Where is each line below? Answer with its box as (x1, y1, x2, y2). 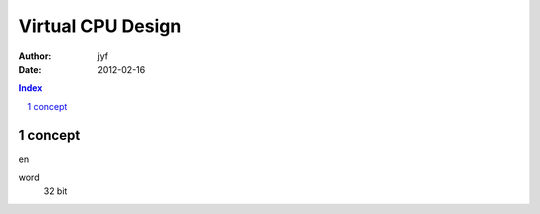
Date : (18, 63, 42, 75)
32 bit (43, 185, 68, 197)
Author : (18, 50, 52, 62)
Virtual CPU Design (18, 15, 182, 37)
